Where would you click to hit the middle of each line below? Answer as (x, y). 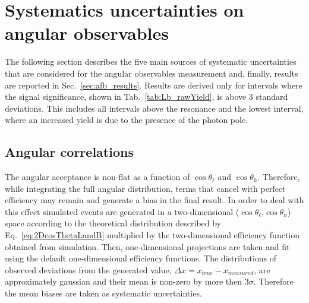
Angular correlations (69, 152)
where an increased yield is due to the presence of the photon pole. (127, 120)
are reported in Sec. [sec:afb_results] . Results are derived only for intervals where (154, 85)
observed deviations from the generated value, (88, 269)
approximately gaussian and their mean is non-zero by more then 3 (127, 281)
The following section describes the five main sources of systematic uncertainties (151, 61)
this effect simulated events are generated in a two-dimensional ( (122, 211)
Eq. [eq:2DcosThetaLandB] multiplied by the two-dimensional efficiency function (152, 235)
